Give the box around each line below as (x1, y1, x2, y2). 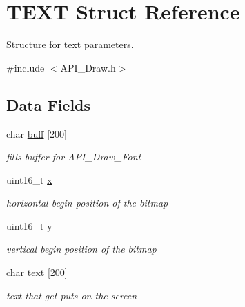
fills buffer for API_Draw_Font (6, 149, 141, 164)
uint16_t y (6, 218, 52, 233)
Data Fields (6, 94, 91, 115)
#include (6, 60, 45, 74)
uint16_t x (6, 172, 52, 187)
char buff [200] (6, 126, 67, 140)
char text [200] (6, 265, 68, 279)
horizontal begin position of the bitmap (6, 195, 168, 210)
